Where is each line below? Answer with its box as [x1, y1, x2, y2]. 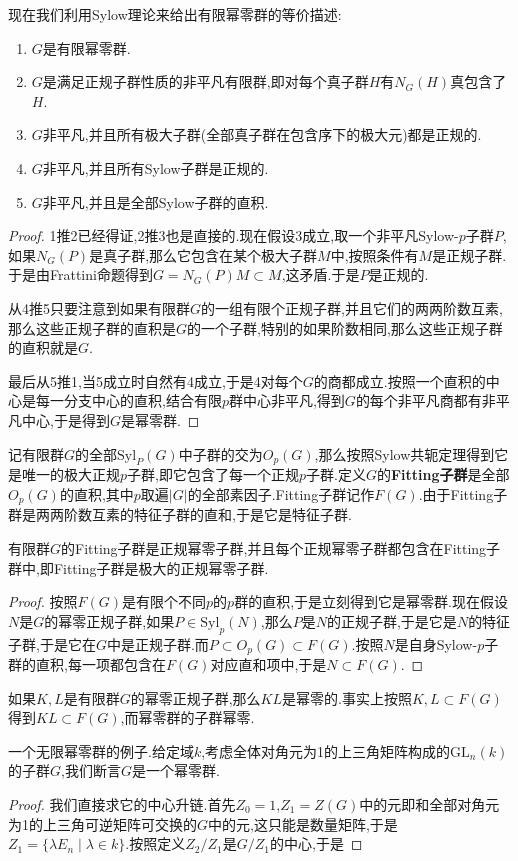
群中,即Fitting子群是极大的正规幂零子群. [8, 557, 269, 578]
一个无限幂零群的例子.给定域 [8, 740, 194, 761]
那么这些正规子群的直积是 [8, 317, 176, 338]
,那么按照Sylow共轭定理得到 [314, 443, 495, 464]
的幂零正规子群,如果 [44, 610, 175, 631]
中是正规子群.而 [106, 633, 209, 654]
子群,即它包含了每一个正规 [127, 464, 299, 485]
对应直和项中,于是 [210, 653, 327, 674]
